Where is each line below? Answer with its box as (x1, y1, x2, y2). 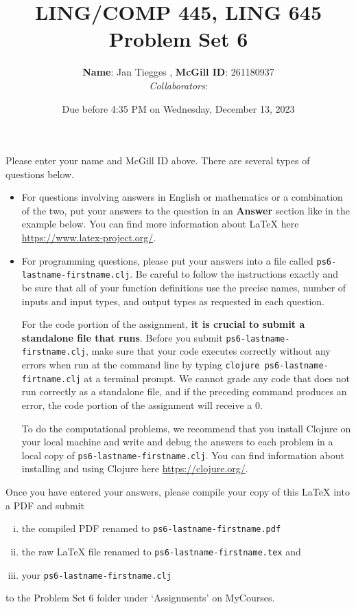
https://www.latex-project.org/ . (21, 230, 156, 245)
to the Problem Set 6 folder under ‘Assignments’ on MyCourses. (5, 590, 275, 605)
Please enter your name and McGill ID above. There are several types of (5, 153, 310, 168)
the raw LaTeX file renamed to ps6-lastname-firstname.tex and (21, 544, 301, 558)
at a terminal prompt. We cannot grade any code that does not (84, 370, 350, 385)
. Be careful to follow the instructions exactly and (130, 267, 339, 281)
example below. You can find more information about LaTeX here (21, 217, 299, 231)
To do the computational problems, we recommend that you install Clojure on (21, 421, 351, 435)
